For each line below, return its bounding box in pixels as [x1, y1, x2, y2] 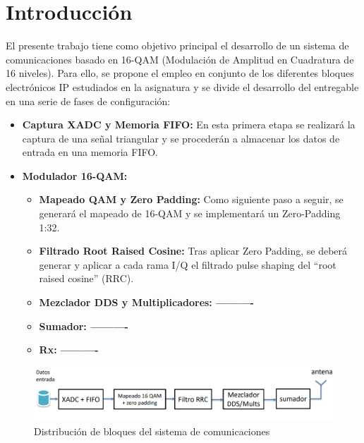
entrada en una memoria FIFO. [22, 145, 158, 159]
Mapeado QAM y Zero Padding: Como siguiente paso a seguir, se [39, 192, 344, 207]
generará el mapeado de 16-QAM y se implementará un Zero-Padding [39, 206, 341, 221]
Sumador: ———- [39, 318, 128, 333]
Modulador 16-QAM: [22, 168, 128, 183]
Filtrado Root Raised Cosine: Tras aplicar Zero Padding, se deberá [39, 243, 348, 258]
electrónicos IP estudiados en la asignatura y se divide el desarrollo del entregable [6, 79, 359, 94]
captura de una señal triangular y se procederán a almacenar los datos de [22, 131, 340, 145]
